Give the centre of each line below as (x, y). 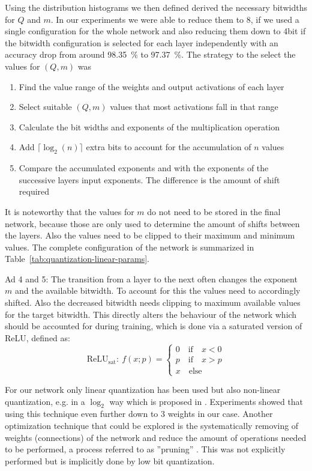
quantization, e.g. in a (45, 401)
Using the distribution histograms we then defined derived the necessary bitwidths (156, 7)
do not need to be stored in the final (214, 211)
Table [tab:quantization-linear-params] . (77, 259)
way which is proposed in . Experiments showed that (206, 401)
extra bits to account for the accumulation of (169, 147)
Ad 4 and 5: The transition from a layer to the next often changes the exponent (151, 278)
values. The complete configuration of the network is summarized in (130, 247)
